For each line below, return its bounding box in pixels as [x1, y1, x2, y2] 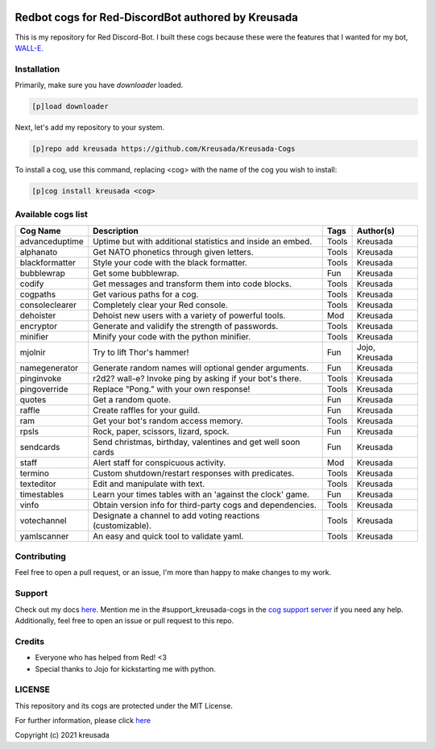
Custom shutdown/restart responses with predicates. [93, 468, 295, 479]
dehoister [19, 310, 56, 321]
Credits [14, 635, 44, 647]
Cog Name [19, 225, 61, 236]
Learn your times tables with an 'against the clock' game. [93, 489, 310, 500]
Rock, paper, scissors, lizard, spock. [93, 426, 230, 437]
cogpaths [19, 289, 56, 300]
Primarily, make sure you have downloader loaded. [14, 81, 184, 90]
